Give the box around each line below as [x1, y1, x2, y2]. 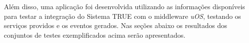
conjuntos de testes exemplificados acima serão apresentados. [4, 29, 186, 40]
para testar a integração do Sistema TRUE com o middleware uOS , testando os [4, 11, 241, 21]
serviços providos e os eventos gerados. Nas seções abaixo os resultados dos [4, 20, 228, 30]
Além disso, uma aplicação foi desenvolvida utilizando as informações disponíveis [4, 1, 245, 11]
